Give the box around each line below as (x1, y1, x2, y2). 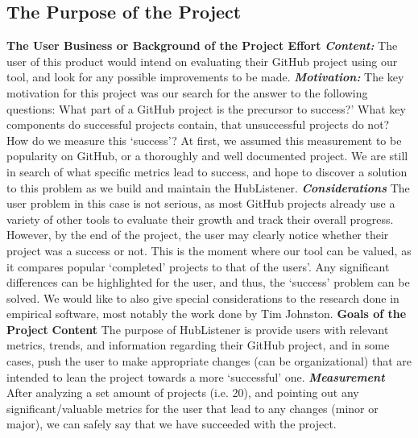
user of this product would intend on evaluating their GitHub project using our (6, 52, 398, 69)
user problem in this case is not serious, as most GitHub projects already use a (6, 195, 395, 212)
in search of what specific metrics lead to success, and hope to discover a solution (6, 163, 408, 180)
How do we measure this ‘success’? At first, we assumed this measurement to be (6, 131, 402, 148)
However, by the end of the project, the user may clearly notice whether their (6, 226, 389, 243)
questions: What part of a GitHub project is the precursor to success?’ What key (6, 100, 406, 117)
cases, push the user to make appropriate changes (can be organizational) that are (6, 353, 412, 370)
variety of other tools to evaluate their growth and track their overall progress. (6, 210, 394, 227)
